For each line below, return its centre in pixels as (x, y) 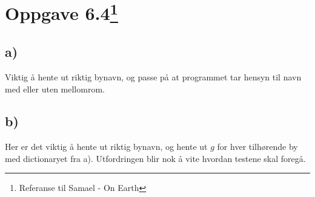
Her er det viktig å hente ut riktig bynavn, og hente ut (106, 147)
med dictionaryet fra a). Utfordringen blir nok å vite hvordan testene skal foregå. (155, 158)
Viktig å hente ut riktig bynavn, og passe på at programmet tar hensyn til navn (153, 76)
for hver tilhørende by (257, 147)
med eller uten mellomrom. (55, 89)
